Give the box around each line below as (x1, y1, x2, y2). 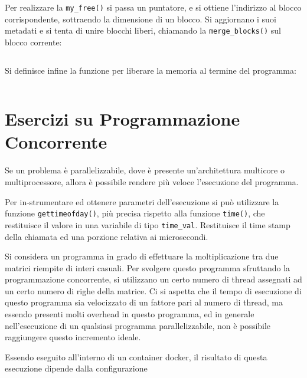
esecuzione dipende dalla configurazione (5, 362, 148, 374)
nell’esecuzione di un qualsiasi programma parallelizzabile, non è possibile (5, 319, 271, 331)
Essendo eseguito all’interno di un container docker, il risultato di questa (5, 350, 267, 363)
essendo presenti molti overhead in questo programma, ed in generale (5, 308, 254, 320)
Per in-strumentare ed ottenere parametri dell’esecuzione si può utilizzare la (5, 195, 279, 208)
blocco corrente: (5, 35, 62, 48)
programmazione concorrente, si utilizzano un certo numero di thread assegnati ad (5, 273, 302, 285)
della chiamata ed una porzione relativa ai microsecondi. (5, 230, 208, 242)
